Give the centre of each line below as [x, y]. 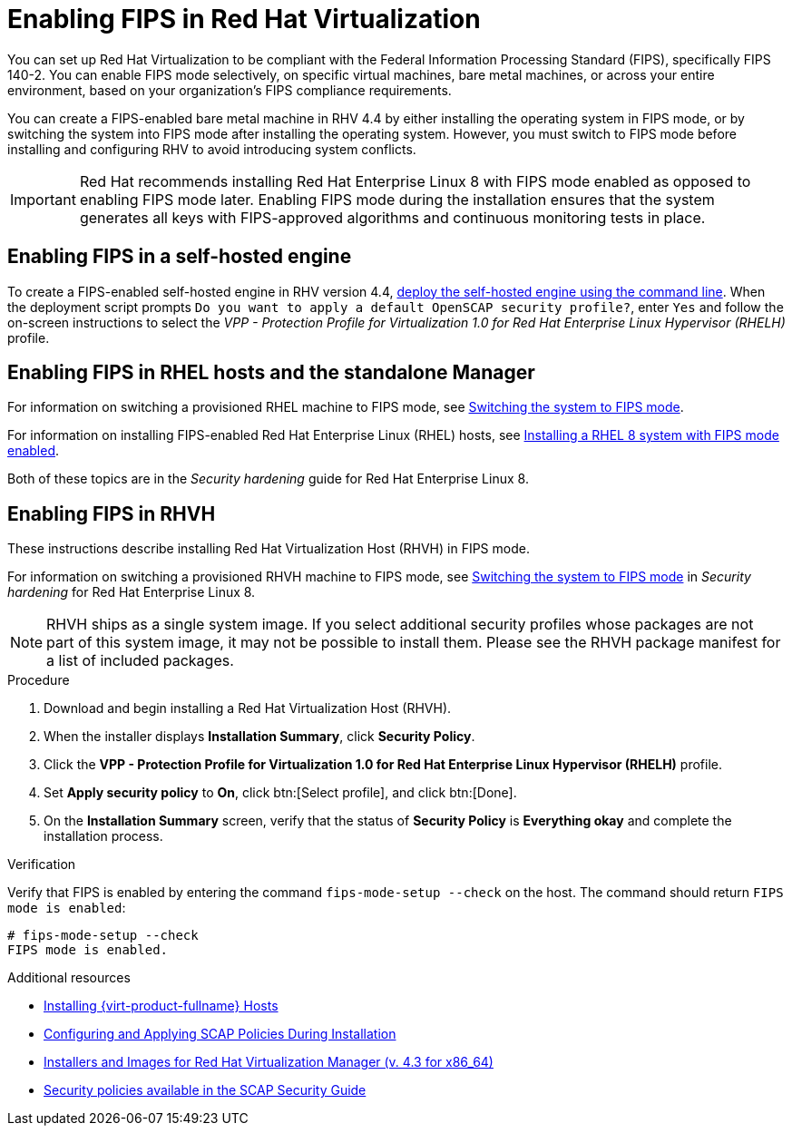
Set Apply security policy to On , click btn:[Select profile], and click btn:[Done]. [280, 793]
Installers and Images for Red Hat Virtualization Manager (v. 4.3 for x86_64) [269, 1062]
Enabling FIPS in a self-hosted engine [180, 257]
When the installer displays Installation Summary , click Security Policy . [259, 737]
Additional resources [69, 978]
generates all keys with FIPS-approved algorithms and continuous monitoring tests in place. [392, 217]
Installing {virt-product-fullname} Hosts [161, 1006]
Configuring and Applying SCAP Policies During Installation [220, 1034]
